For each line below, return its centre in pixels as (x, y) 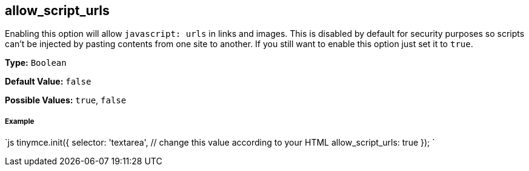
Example (20, 121)
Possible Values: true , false (66, 100)
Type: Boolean (36, 63)
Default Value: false (48, 82)
